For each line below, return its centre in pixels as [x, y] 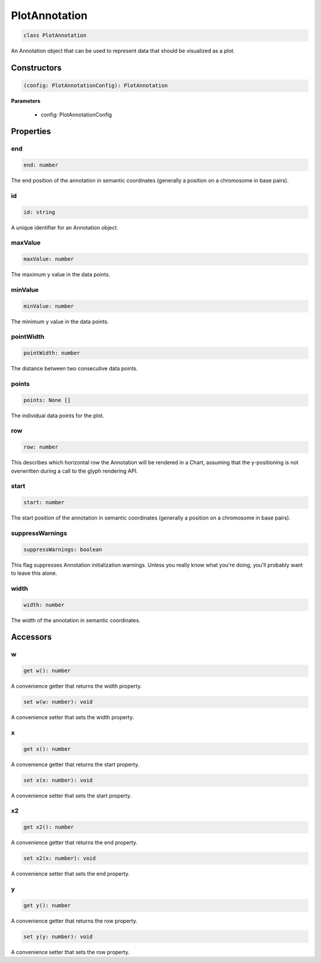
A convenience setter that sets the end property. [70, 874]
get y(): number [47, 905]
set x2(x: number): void [60, 858]
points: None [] [47, 400]
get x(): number [47, 749]
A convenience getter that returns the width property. [76, 686]
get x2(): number [49, 827]
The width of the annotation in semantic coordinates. [76, 620]
